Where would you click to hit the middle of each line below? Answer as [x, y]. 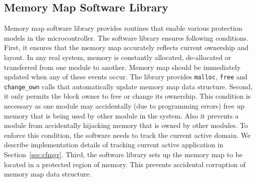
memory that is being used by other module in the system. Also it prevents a [121, 115]
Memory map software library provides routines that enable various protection [123, 28]
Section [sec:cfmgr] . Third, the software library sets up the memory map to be [123, 154]
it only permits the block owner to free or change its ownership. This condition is [128, 96]
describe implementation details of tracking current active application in [114, 145]
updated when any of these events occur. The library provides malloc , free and [126, 77]
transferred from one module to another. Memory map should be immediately [122, 67]
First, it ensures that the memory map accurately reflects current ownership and [126, 47]
